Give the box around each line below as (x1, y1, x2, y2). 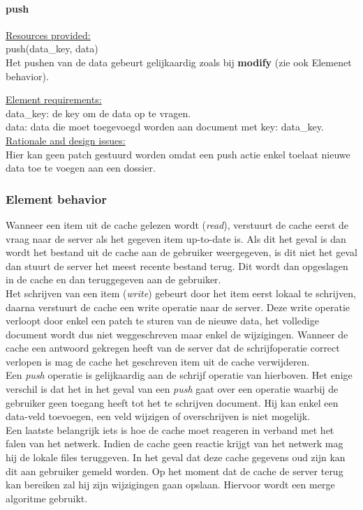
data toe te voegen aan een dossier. (6, 160, 156, 175)
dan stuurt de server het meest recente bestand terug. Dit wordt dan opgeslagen (6, 258, 348, 273)
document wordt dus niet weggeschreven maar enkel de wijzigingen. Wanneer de (6, 327, 348, 341)
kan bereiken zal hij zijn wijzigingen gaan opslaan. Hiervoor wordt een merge (6, 477, 335, 492)
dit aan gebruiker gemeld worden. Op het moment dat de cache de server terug (6, 463, 343, 478)
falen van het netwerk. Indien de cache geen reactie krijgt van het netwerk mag (6, 436, 343, 451)
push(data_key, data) (6, 41, 98, 56)
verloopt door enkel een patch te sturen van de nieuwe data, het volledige (6, 313, 319, 328)
